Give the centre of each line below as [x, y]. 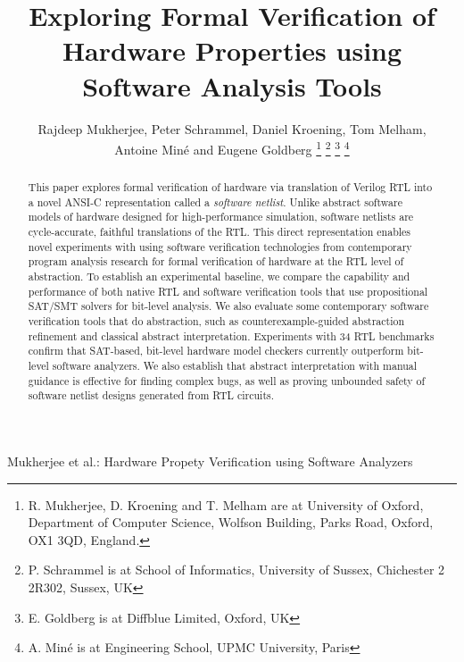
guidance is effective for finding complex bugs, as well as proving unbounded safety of [227, 380]
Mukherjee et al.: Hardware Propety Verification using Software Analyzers [210, 461]
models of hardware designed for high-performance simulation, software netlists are [221, 217]
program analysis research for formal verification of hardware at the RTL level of [216, 261]
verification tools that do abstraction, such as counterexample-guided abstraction [216, 321]
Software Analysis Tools [232, 85]
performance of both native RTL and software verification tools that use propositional [228, 291]
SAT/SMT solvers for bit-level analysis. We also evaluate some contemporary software [228, 306]
